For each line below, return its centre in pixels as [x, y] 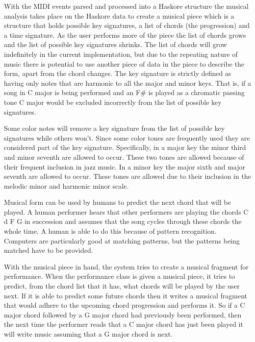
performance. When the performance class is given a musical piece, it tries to [120, 276]
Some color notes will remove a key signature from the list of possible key [115, 128]
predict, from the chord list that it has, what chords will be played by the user [122, 286]
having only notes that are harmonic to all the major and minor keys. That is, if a [128, 83]
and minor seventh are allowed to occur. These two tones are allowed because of [124, 157]
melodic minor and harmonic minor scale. [66, 185]
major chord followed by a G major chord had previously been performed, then [123, 314]
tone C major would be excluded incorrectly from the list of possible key [113, 102]
